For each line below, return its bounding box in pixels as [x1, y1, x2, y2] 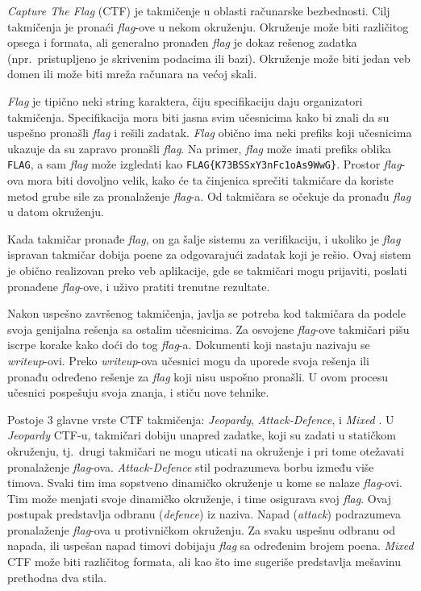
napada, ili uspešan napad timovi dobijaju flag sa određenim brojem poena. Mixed [7, 537, 414, 554]
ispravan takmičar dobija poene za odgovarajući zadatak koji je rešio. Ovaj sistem [7, 246, 411, 263]
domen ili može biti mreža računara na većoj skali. [7, 65, 257, 82]
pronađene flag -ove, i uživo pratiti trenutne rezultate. [7, 277, 270, 294]
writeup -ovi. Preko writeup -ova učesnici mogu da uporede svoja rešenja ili [7, 352, 369, 368]
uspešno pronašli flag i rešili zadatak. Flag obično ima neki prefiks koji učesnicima [7, 124, 412, 141]
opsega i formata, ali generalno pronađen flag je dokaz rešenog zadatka [7, 34, 357, 51]
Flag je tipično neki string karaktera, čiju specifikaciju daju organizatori [7, 92, 363, 109]
